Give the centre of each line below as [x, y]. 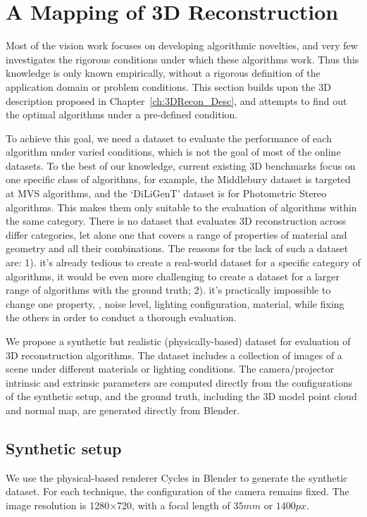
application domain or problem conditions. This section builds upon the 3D [168, 86]
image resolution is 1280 [58, 505]
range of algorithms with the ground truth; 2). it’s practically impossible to [168, 290]
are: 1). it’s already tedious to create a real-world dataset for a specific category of [183, 262]
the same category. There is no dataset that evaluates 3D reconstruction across [176, 221]
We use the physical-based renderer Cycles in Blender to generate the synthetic [177, 477]
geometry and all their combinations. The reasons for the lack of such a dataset [177, 248]
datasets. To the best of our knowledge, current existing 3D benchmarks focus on [181, 165]
